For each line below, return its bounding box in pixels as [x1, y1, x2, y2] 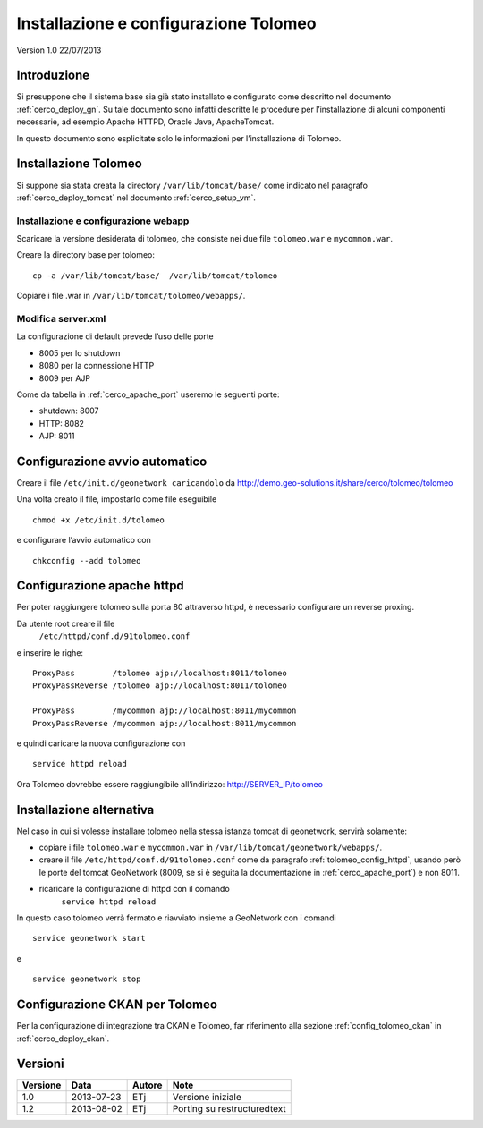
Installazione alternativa [16, 801, 155, 818]
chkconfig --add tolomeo [32, 556, 141, 565]
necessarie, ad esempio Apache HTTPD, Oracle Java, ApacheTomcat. [16, 116, 275, 127]
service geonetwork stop [32, 974, 141, 984]
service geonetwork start [32, 933, 147, 944]
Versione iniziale [172, 1091, 241, 1104]
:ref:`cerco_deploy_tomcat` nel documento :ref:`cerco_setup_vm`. [16, 192, 257, 203]
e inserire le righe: [16, 647, 84, 657]
